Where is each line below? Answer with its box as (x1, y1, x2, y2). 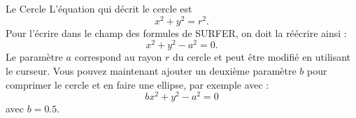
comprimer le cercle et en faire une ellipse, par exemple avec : (6, 77, 269, 91)
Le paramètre (6, 50, 63, 64)
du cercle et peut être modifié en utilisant (172, 50, 351, 64)
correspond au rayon (74, 50, 162, 64)
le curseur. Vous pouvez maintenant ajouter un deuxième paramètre (6, 63, 297, 78)
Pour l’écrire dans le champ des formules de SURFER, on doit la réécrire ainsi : (6, 25, 347, 40)
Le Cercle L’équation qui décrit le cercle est (6, 1, 192, 15)
